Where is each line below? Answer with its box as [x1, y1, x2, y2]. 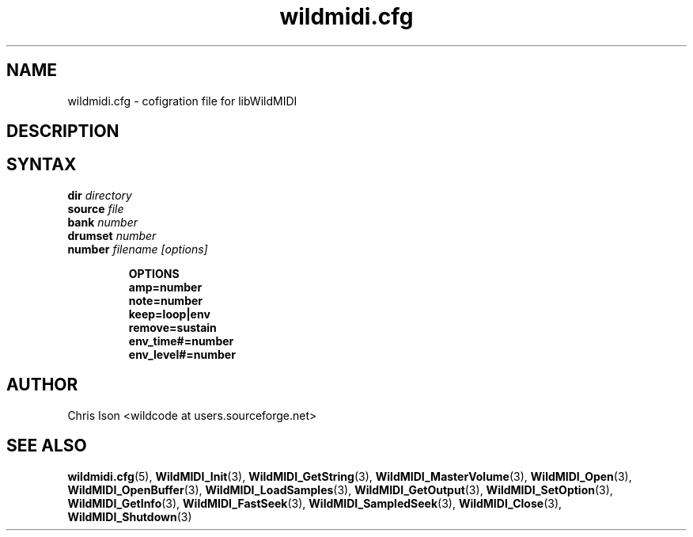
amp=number [128, 280, 203, 294]
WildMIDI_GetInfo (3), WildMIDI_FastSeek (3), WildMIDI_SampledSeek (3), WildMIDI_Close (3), [67, 496, 562, 510]
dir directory [67, 188, 132, 202]
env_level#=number [128, 347, 236, 361]
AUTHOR [6, 375, 78, 395]
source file [67, 201, 124, 215]
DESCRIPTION [6, 121, 119, 142]
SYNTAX [6, 154, 77, 175]
